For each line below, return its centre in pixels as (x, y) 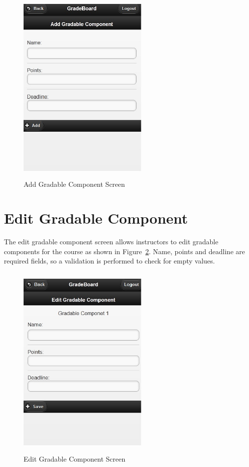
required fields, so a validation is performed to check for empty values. (110, 261)
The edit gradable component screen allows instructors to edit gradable (111, 242)
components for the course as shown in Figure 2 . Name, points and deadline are (124, 251)
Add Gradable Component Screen (74, 184)
